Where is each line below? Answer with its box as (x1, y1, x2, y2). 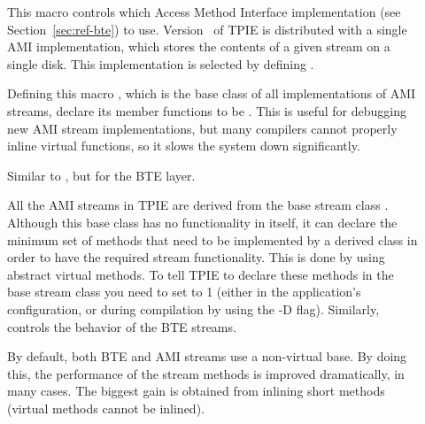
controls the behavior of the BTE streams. (7, 317, 236, 335)
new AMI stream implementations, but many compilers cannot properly (7, 119, 398, 137)
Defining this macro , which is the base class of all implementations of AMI (7, 84, 416, 103)
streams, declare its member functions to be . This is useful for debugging (7, 101, 407, 119)
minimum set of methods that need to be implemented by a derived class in (7, 230, 418, 249)
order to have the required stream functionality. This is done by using (7, 248, 385, 266)
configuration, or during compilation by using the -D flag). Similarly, (7, 299, 380, 318)
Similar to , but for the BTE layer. (7, 166, 196, 184)
